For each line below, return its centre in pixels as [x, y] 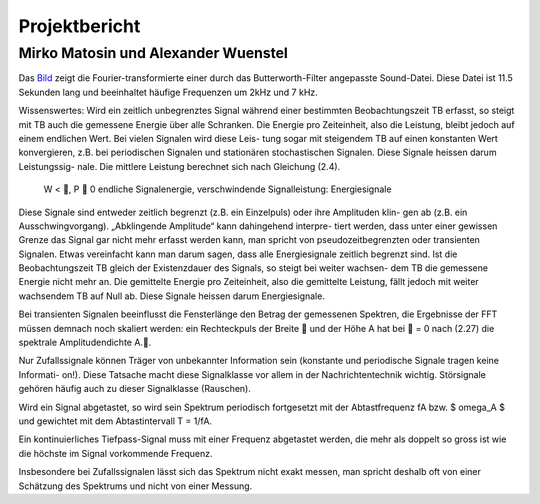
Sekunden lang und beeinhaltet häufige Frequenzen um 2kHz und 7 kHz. [168, 92]
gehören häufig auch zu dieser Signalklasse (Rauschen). [135, 389]
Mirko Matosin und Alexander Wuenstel [153, 53]
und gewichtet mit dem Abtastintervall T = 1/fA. [115, 421]
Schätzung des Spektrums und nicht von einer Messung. [135, 486]
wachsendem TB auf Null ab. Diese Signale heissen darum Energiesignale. [171, 296]
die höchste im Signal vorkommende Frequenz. [115, 453]
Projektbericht [79, 26]
